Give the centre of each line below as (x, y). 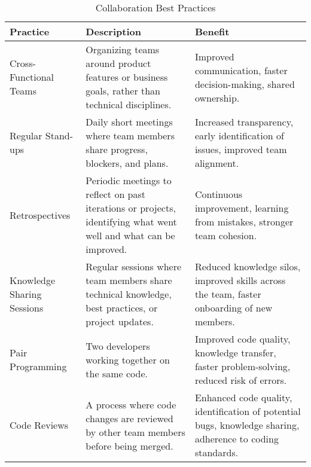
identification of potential (248, 411)
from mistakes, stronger (244, 222)
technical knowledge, (129, 294)
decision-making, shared (245, 84)
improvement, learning (242, 208)
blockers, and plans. (127, 163)
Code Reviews (39, 425)
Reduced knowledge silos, (248, 266)
